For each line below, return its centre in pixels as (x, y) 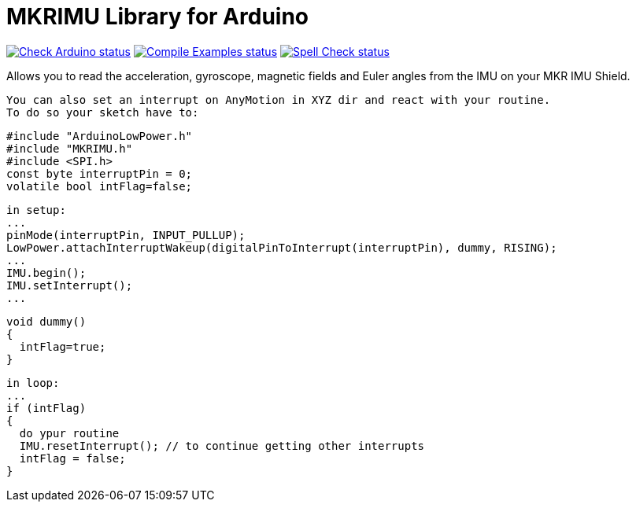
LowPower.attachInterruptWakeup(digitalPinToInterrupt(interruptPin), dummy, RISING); (282, 247)
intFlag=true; (63, 346)
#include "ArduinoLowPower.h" (100, 136)
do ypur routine (69, 433)
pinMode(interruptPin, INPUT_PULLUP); (126, 235)
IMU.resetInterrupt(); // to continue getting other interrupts (222, 445)
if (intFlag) (46, 408)
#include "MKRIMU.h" (70, 148)
